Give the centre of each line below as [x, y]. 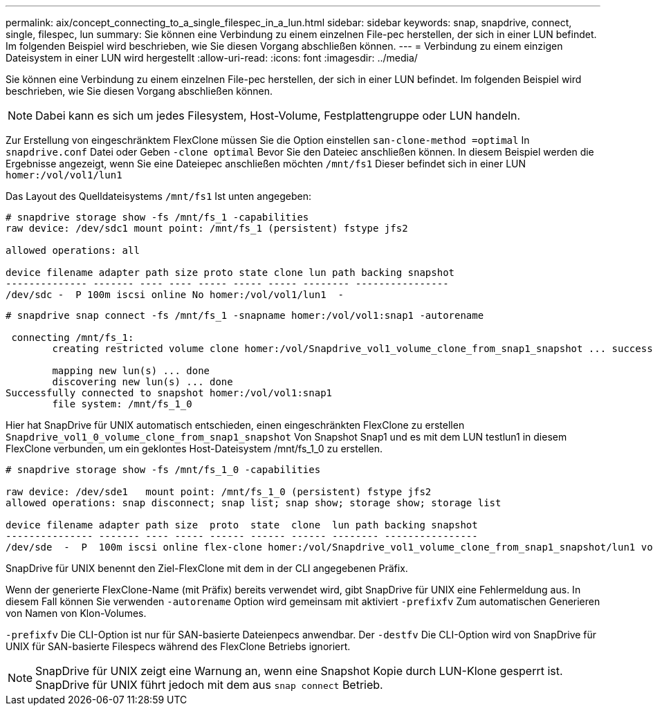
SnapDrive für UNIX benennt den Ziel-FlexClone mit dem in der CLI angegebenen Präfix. [207, 568]
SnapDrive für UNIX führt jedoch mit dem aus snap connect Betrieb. [209, 685]
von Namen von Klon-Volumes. [76, 613]
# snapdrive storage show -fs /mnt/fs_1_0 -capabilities [163, 470]
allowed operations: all [73, 250]
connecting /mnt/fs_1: [73, 338]
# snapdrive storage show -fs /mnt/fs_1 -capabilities [157, 217]
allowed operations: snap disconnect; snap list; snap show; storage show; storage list [254, 503]
